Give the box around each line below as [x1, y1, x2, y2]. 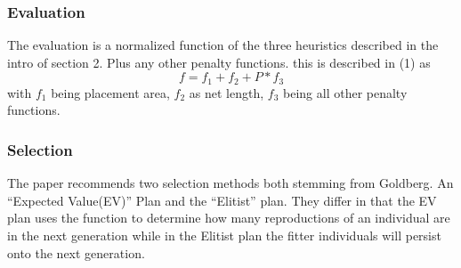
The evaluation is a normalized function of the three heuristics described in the [7, 36, 439, 54]
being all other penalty [283, 83, 408, 102]
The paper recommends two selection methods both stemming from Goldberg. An [7, 174, 454, 192]
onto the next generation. [7, 243, 145, 262]
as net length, [189, 83, 264, 102]
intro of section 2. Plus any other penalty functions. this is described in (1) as [7, 53, 431, 71]
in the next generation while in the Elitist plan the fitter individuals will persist [7, 226, 441, 245]
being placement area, [51, 83, 170, 102]
